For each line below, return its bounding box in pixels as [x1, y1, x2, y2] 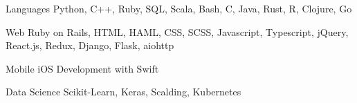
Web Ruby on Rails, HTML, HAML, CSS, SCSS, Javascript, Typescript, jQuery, [6, 24, 349, 39]
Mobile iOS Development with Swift [6, 61, 159, 75]
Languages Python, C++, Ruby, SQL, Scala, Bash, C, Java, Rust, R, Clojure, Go [6, 1, 352, 15]
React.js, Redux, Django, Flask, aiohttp [6, 38, 174, 53]
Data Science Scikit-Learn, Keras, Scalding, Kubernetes [6, 84, 241, 99]
